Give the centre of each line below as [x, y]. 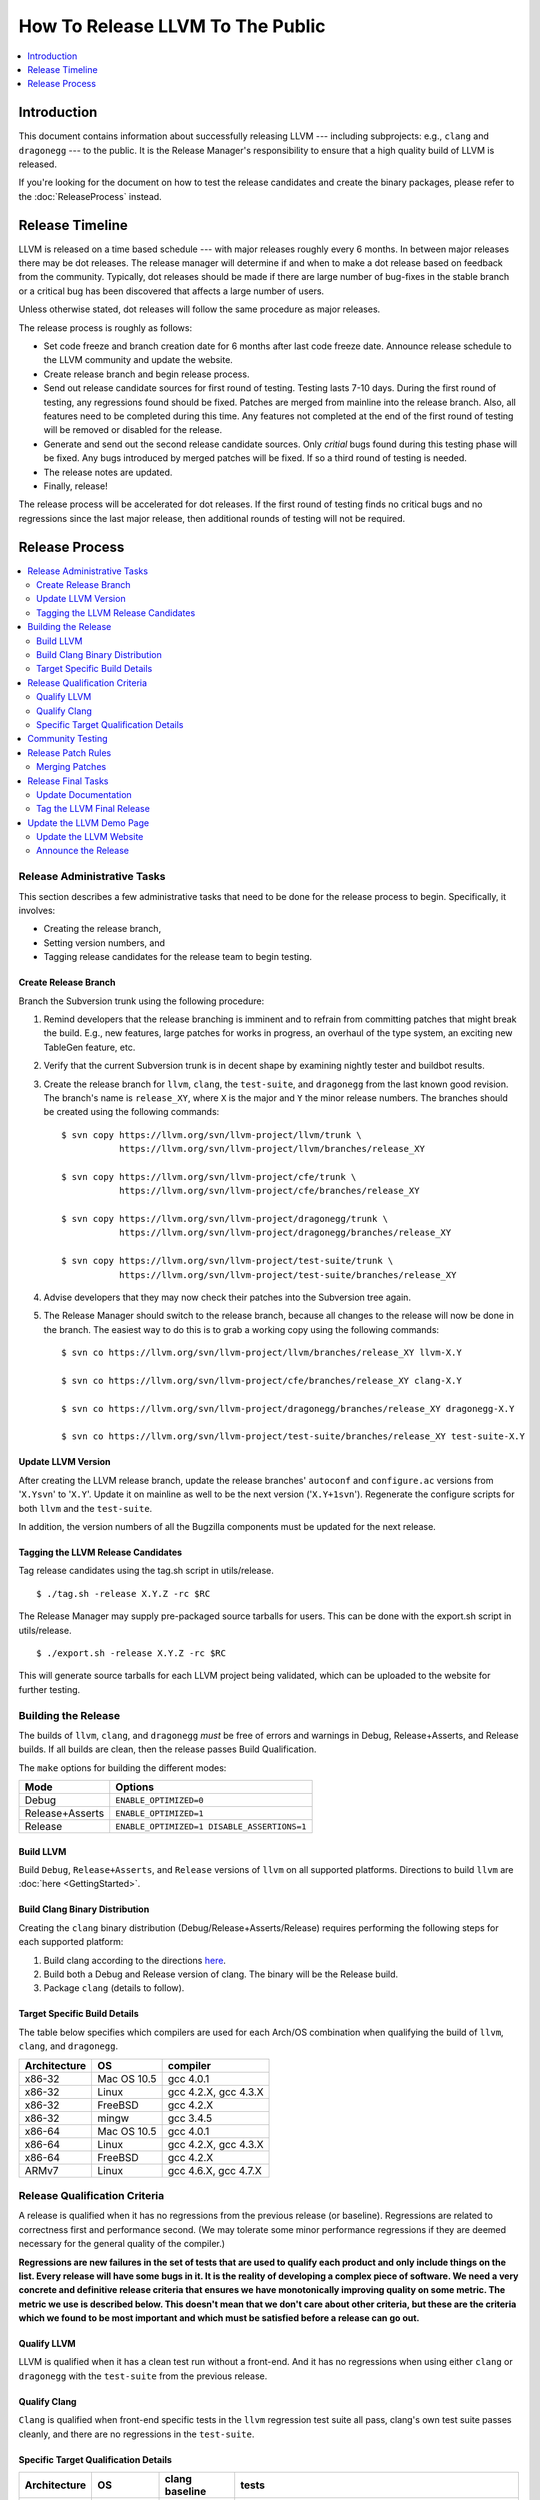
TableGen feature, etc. [89, 1047]
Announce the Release [83, 851]
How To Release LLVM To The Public [172, 26]
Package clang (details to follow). [114, 1988]
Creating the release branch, [102, 929]
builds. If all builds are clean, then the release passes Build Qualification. [167, 1749]
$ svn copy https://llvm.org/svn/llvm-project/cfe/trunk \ [209, 1176]
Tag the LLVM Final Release [93, 809]
